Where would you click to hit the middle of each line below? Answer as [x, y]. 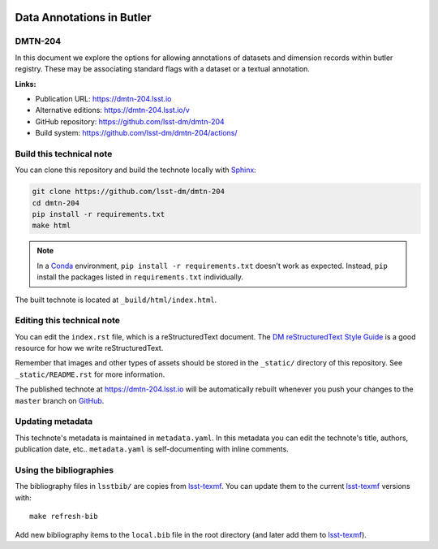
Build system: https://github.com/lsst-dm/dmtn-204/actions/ [137, 133]
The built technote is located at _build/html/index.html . [116, 300]
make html [52, 226]
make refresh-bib [64, 517]
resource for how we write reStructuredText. [89, 348]
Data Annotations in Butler [83, 17]
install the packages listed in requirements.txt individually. [140, 277]
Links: [26, 84]
